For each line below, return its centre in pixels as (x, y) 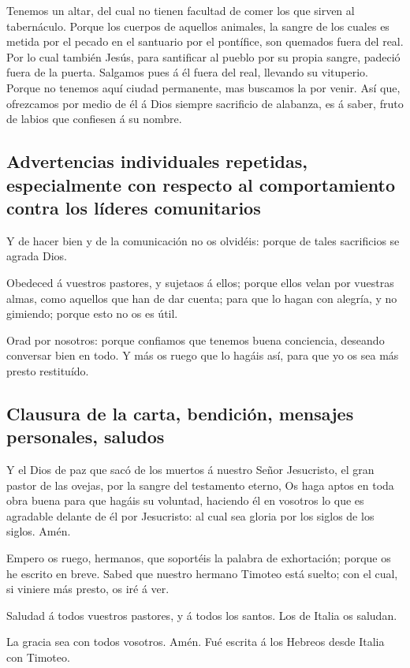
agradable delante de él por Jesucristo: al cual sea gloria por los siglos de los (190, 515)
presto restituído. (48, 370)
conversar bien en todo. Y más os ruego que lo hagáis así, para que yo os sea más (203, 355)
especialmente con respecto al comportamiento (201, 184)
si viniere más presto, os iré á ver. (88, 589)
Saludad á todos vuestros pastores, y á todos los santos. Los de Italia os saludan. (202, 615)
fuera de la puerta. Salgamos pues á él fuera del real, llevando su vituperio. (187, 72)
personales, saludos (86, 437)
